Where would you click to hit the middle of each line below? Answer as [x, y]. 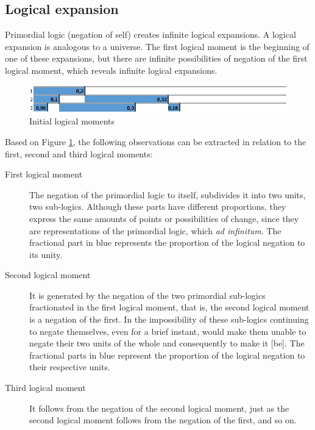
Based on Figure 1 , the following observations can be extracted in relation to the [156, 141]
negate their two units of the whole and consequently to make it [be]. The [167, 343]
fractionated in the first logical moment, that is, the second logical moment [169, 307]
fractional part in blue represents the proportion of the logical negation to [167, 242]
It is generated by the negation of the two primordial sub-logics [147, 295]
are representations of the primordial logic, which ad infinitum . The [155, 230]
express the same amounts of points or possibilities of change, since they [164, 218]
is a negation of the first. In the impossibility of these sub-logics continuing [169, 319]
